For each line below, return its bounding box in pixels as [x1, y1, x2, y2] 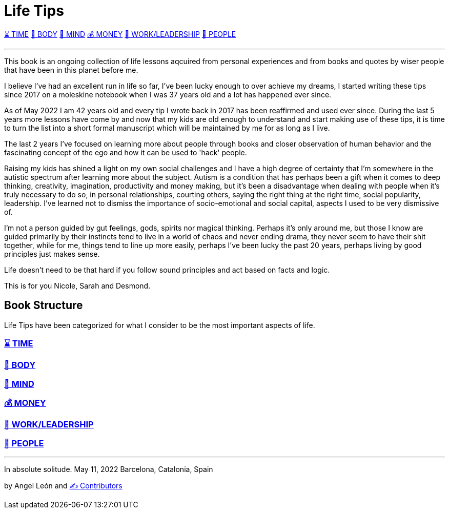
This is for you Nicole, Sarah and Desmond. [4, 281, 151, 290]
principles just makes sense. [4, 249, 100, 258]
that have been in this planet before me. [4, 65, 138, 74]
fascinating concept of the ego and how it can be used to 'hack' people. [4, 148, 247, 157]
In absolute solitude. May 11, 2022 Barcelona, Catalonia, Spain [4, 465, 213, 474]
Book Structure [4, 299, 83, 312]
